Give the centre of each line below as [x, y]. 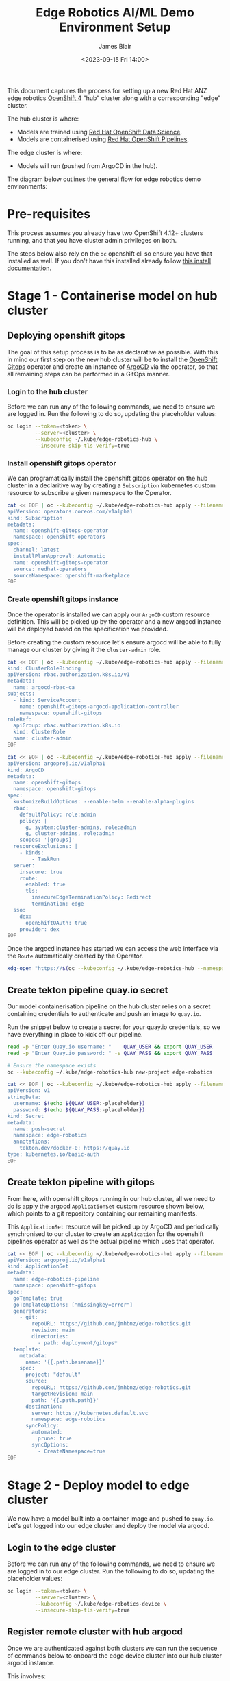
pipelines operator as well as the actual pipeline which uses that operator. [111, 1241]
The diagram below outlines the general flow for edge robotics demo [104, 179]
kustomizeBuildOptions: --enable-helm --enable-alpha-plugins [104, 802]
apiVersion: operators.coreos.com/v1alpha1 [70, 511]
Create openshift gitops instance [63, 599]
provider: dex [39, 929]
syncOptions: [50, 1444]
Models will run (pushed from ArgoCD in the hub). [87, 165]
